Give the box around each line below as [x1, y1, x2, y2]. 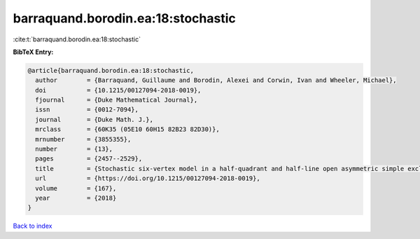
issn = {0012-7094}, [35, 106, 139, 114]
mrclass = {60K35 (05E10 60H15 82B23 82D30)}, [35, 125, 220, 133]
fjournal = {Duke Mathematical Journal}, [35, 96, 198, 104]
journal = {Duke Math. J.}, [35, 116, 154, 123]
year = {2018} [35, 194, 117, 202]
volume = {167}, [35, 184, 117, 192]
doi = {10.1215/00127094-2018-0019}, [35, 86, 202, 94]
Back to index [13, 221, 52, 231]
